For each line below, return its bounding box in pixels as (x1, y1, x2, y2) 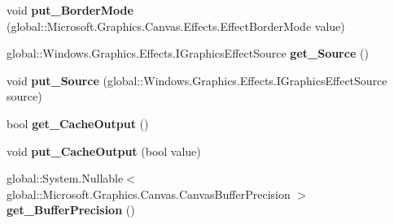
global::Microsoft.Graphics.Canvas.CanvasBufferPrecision (7, 185, 291, 202)
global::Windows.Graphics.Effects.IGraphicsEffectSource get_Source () (7, 45, 369, 62)
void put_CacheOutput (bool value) (7, 142, 201, 159)
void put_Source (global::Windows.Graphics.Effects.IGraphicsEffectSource (7, 71, 387, 88)
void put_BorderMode (7, 2, 134, 18)
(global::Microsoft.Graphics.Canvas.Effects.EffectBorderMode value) (7, 17, 345, 34)
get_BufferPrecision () (7, 201, 135, 218)
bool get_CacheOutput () (7, 114, 149, 131)
